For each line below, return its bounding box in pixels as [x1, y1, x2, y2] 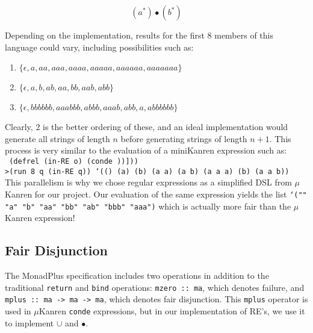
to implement [5, 316, 54, 329]
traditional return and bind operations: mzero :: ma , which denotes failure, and [5, 281, 305, 293]
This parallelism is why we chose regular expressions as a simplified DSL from [5, 176, 292, 188]
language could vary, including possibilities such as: [5, 40, 194, 53]
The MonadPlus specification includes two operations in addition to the [5, 269, 269, 281]
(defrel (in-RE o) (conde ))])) [9, 157, 138, 166]
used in [5, 304, 31, 317]
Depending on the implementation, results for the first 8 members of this [5, 29, 274, 41]
